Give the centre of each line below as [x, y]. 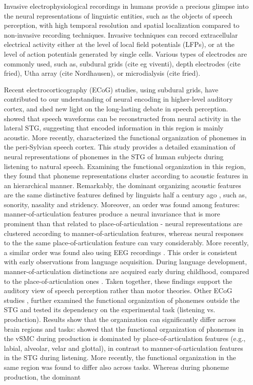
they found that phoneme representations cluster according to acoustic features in [126, 176]
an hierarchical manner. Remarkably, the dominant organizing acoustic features [123, 185]
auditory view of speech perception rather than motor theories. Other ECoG [118, 290]
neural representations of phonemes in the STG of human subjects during [114, 156]
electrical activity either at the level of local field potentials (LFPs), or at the [119, 44]
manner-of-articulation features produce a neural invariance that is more [112, 214]
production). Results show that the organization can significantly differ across [120, 319]
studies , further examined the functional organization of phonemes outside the [122, 300]
